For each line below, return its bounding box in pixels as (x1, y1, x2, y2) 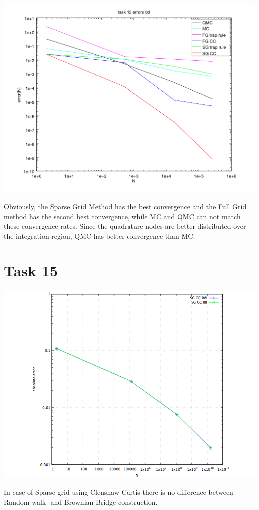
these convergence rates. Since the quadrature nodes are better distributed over (4, 221, 246, 231)
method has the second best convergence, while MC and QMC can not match (4, 211, 241, 221)
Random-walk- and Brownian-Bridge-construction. (4, 496, 158, 507)
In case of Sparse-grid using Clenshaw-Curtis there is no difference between (4, 487, 233, 497)
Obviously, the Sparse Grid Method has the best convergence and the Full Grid (4, 201, 247, 212)
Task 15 (4, 260, 58, 280)
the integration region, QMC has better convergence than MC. (4, 230, 195, 241)
